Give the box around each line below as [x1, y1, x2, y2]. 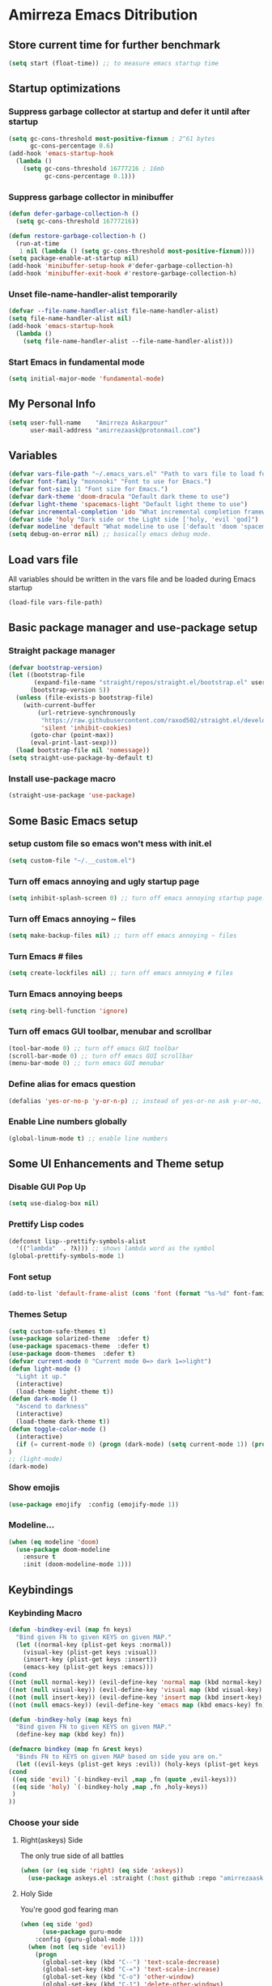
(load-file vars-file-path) [8, 599, 104, 607]
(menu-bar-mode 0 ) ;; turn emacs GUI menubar [8, 1059, 164, 1068]
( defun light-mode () [8, 1365, 82, 1373]
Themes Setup [8, 1309, 67, 1320]
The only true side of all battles [19, 1851, 124, 1860]
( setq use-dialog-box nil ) [8, 1200, 100, 1208]
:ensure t [23, 1553, 57, 1561]
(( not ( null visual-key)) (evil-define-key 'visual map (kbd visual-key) [8, 1686, 263, 1694]
